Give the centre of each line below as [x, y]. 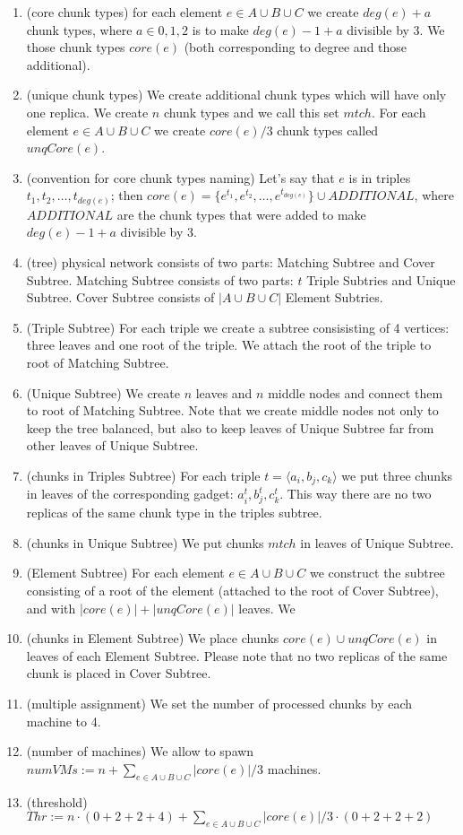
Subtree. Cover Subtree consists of [120, 297]
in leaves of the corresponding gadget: [130, 494]
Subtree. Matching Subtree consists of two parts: [160, 279]
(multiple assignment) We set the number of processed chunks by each [219, 703]
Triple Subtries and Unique [381, 279]
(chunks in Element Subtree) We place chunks [153, 638]
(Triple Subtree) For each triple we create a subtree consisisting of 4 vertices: [238, 327]
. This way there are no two [356, 494]
